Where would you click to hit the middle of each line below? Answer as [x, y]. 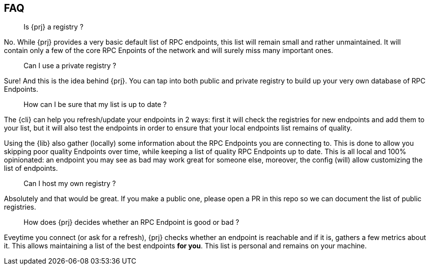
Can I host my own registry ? [70, 184]
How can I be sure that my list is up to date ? [95, 105]
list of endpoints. [31, 168]
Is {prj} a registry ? [54, 27]
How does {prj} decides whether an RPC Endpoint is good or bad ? [132, 222]
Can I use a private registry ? [70, 66]
